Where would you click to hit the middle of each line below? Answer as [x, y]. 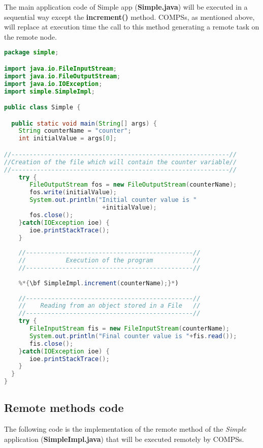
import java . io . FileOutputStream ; [62, 76]
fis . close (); [52, 344]
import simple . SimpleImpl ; [50, 91]
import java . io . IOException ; [53, 84]
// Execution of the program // [109, 261]
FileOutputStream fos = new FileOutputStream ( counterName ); [133, 185]
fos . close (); [52, 215]
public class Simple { [42, 108]
